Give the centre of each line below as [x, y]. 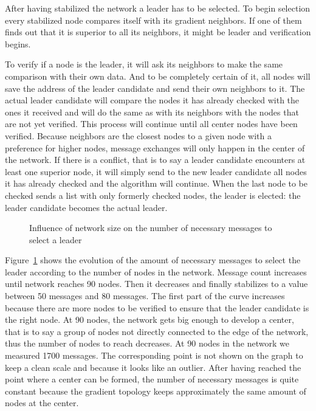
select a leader [56, 239]
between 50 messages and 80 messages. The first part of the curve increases [145, 296]
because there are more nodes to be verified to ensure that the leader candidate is [157, 307]
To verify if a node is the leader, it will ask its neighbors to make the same [144, 64]
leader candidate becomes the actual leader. [86, 207]
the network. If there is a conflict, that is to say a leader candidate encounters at [155, 160]
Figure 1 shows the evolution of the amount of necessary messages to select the [153, 260]
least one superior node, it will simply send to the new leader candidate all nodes [156, 171]
